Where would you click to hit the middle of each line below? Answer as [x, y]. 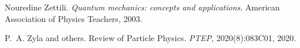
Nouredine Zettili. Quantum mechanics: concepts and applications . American [142, 7]
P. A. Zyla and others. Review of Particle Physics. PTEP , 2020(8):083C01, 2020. [151, 38]
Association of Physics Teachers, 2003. [74, 18]
